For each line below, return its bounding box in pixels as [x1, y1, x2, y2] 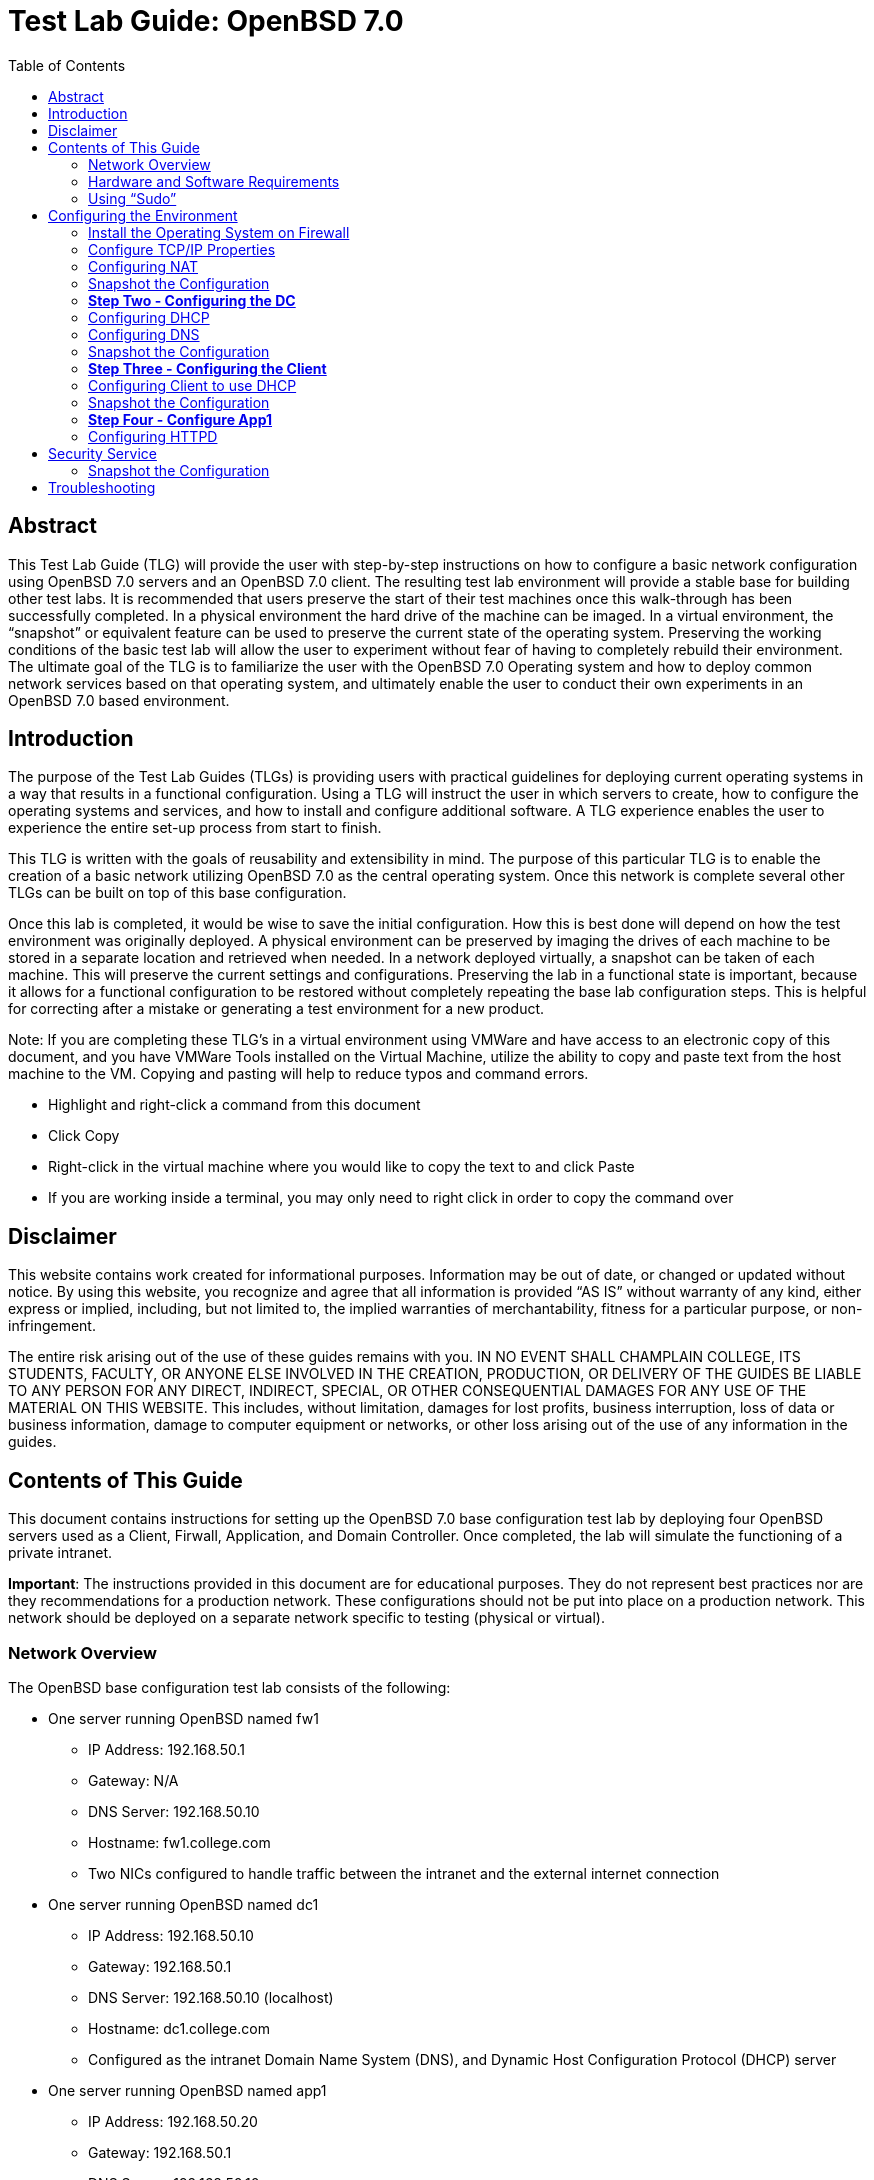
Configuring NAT [88, 257, 198, 275]
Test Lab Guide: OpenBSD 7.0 [8, 4, 404, 38]
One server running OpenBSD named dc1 [48, 1895, 319, 1913]
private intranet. [8, 1544, 112, 1562]
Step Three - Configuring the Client [88, 359, 327, 377]
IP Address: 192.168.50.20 [88, 2112, 258, 2130]
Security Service [48, 444, 157, 462]
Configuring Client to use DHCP [88, 376, 297, 394]
